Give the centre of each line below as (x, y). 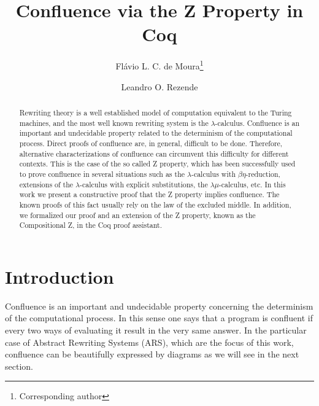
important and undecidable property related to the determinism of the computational (156, 133)
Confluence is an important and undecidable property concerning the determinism (159, 306)
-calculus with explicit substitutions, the (144, 184)
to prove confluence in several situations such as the (102, 174)
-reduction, (263, 174)
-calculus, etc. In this (252, 184)
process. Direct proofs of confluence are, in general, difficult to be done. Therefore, (151, 143)
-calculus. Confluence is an (257, 123)
